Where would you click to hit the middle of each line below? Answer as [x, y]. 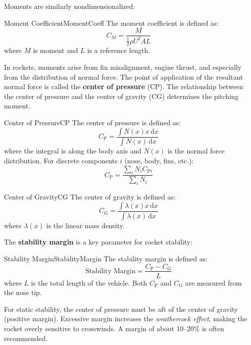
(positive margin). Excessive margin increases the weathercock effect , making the [126, 319]
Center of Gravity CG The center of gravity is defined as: [90, 197]
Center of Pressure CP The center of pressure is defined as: [93, 122]
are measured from [214, 282]
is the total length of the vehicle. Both [89, 282]
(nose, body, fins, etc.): [159, 161]
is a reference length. [119, 50]
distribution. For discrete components [61, 161]
